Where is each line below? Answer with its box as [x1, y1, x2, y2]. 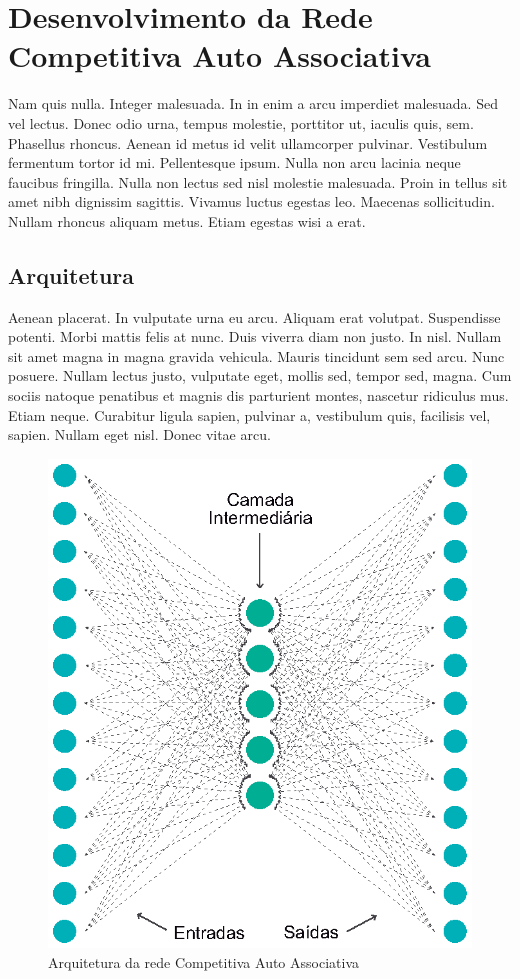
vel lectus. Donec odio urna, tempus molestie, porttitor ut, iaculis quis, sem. [8, 112, 474, 133]
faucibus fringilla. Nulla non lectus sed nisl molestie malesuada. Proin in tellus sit [8, 171, 508, 192]
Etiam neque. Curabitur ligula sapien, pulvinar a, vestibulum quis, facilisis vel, [8, 404, 491, 425]
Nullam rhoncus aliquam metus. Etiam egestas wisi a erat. [8, 210, 366, 231]
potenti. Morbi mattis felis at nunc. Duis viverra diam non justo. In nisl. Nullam [8, 326, 502, 347]
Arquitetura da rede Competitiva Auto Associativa [48, 952, 359, 973]
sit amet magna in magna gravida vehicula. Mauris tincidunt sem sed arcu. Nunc [8, 345, 505, 366]
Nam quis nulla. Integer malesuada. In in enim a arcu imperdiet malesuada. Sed [8, 93, 498, 114]
